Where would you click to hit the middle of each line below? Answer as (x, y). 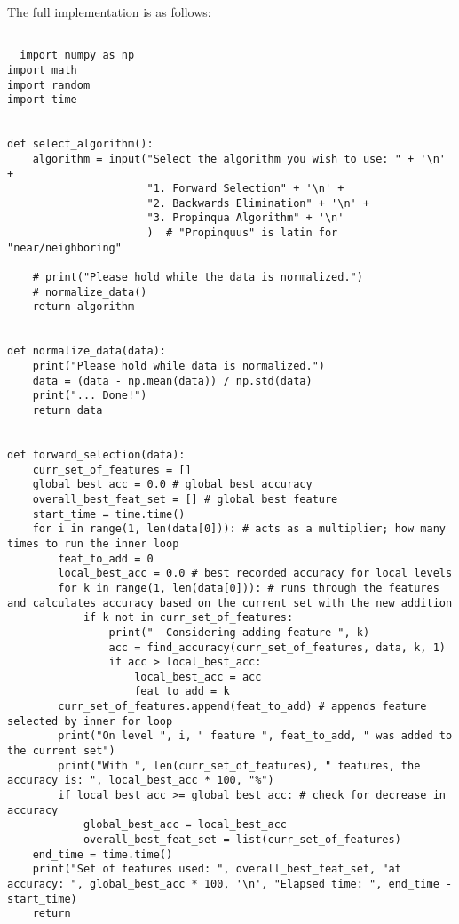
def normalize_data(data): (87, 351)
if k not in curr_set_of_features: (188, 618)
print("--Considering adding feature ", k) (239, 632)
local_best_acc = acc (198, 677)
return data (67, 410)
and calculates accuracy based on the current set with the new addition (230, 603)
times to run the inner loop (93, 543)
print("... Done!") (90, 396)
